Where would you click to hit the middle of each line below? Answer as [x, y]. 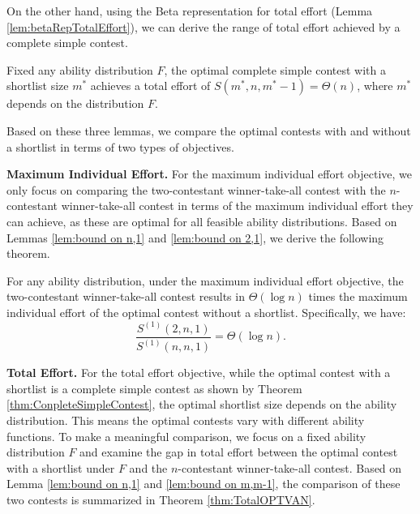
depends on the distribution [75, 103]
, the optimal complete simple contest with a [275, 69]
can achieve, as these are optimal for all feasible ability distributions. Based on [202, 221]
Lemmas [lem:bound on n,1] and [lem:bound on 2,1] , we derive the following [195, 237]
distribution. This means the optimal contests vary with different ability [186, 420]
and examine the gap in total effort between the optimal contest [239, 452]
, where [375, 86]
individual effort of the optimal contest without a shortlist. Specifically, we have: [206, 312]
